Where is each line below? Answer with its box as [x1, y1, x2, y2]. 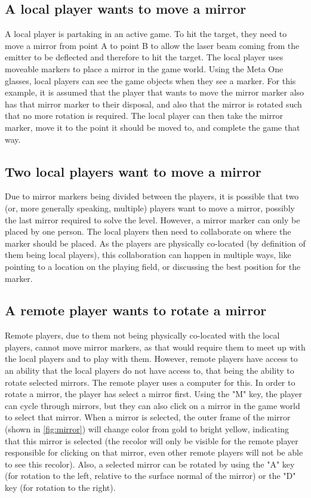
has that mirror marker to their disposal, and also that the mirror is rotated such [5, 97, 302, 110]
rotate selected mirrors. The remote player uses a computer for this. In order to [5, 376, 295, 388]
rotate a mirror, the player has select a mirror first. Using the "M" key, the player [5, 388, 303, 400]
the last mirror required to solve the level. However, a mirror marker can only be [5, 213, 300, 226]
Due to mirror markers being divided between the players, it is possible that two [5, 190, 299, 202]
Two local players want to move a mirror [5, 162, 261, 180]
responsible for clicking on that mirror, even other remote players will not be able [5, 446, 303, 459]
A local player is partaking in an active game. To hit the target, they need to [5, 27, 287, 40]
